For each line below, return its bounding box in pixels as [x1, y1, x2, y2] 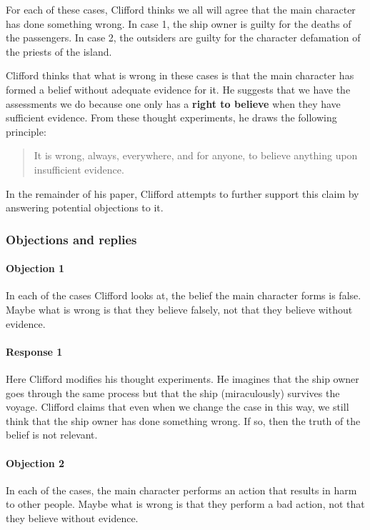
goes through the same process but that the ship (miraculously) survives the [6, 385, 340, 400]
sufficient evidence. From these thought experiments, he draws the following [6, 110, 337, 125]
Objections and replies [6, 230, 137, 248]
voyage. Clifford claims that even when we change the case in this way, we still [6, 399, 349, 414]
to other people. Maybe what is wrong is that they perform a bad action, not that [6, 496, 365, 511]
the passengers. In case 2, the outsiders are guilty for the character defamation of [6, 30, 361, 45]
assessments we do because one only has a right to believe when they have [6, 96, 341, 111]
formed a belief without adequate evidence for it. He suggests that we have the [6, 81, 351, 96]
